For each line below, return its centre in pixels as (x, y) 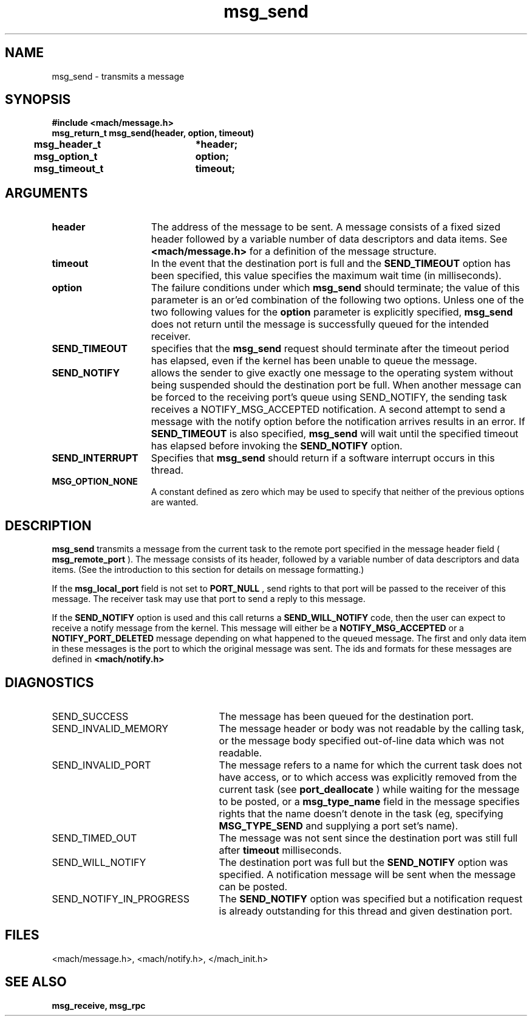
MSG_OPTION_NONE (95, 482)
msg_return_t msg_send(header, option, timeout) (153, 133)
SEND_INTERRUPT (95, 458)
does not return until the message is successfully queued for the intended (320, 324)
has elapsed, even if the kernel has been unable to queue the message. (314, 361)
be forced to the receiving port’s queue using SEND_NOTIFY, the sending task (329, 397)
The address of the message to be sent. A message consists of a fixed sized (326, 227)
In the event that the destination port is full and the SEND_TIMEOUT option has (331, 264)
